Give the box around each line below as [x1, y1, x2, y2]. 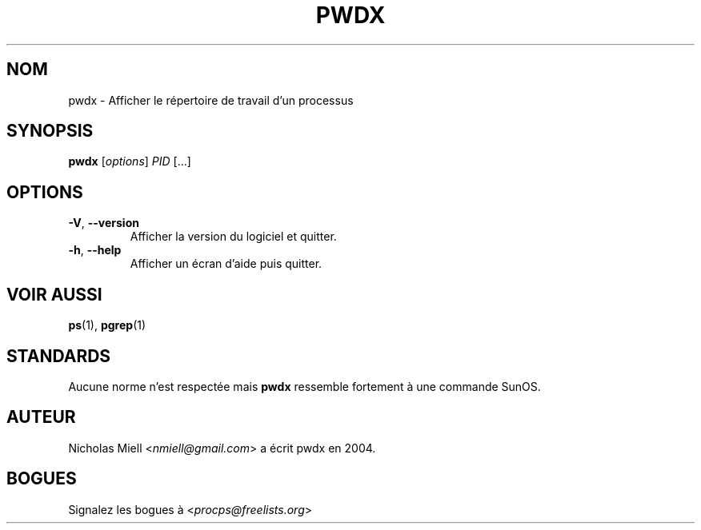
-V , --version [68, 216, 139, 230]
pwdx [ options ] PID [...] [68, 154, 191, 169]
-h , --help [68, 243, 122, 257]
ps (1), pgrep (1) [68, 318, 146, 333]
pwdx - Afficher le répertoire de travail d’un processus [68, 93, 354, 107]
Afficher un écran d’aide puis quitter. [130, 257, 322, 271]
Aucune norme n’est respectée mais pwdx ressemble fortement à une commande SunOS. [68, 379, 541, 393]
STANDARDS [6, 345, 111, 366]
